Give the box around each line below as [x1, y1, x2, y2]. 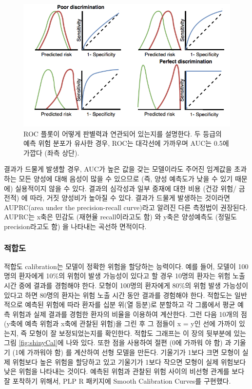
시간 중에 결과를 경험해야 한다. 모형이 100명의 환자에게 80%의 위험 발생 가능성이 [4, 280, 249, 290]
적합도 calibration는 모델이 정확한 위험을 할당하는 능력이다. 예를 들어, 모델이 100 [4, 261, 249, 271]
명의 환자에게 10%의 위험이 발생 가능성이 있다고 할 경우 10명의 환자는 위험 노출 [4, 271, 245, 281]
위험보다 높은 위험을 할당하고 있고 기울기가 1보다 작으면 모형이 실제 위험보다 [12, 356, 246, 367]
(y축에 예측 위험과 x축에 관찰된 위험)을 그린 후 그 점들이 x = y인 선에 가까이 [4, 318, 237, 329]
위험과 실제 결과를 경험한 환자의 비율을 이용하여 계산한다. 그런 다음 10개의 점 [12, 309, 247, 319]
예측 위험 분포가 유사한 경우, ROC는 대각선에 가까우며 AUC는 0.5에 [23, 138, 229, 148]
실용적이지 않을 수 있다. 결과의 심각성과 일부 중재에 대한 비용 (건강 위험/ [15, 183, 237, 193]
